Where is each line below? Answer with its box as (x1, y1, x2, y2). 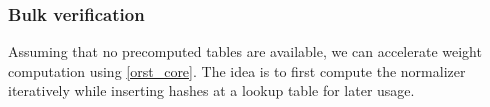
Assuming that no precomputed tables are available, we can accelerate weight (8, 41, 482, 62)
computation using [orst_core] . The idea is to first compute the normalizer (8, 60, 466, 81)
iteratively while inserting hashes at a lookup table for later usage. (8, 80, 415, 101)
